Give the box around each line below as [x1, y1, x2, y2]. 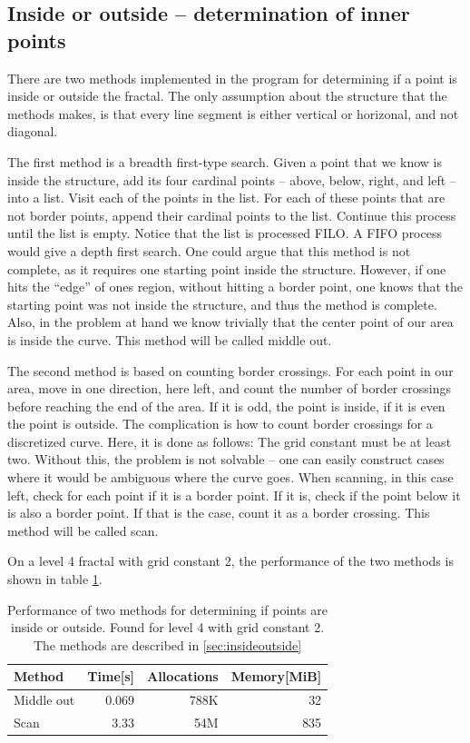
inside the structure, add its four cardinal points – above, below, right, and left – [7, 170, 456, 189]
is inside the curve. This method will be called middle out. [7, 330, 332, 349]
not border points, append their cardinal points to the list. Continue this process [7, 205, 456, 224]
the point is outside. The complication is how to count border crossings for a [7, 414, 433, 433]
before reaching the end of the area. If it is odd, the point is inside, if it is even [7, 396, 446, 415]
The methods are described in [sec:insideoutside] [33, 635, 302, 654]
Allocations [147, 667, 219, 686]
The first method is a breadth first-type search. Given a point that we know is [7, 152, 442, 171]
